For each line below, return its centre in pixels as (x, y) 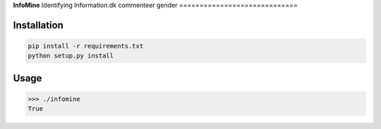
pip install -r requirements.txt (86, 46)
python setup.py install (71, 56)
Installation (38, 25)
